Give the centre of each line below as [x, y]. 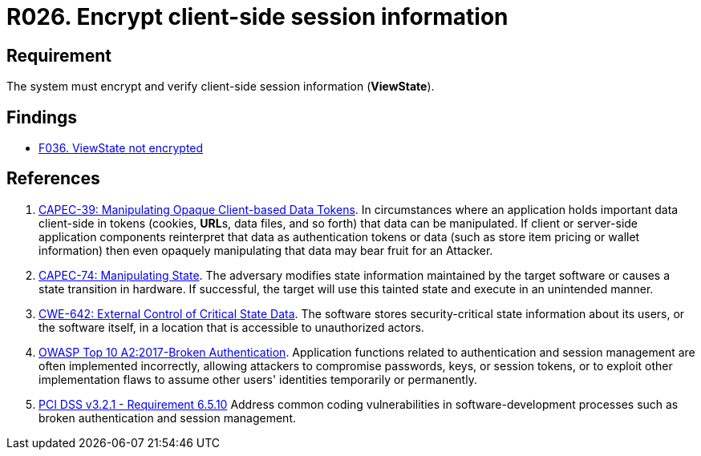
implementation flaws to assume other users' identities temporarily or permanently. [258, 379]
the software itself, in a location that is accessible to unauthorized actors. [231, 327]
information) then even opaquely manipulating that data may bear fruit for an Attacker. [266, 250]
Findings [42, 117]
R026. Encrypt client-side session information [257, 17]
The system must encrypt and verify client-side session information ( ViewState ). [221, 87]
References [53, 179]
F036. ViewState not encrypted [121, 148]
